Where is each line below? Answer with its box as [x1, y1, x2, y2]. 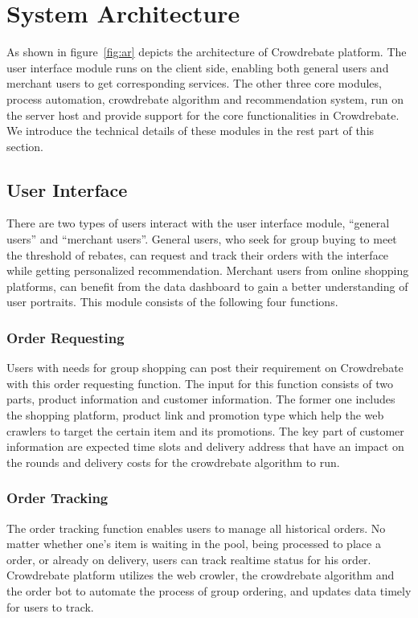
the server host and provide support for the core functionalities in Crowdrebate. [6, 106, 400, 123]
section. [6, 137, 43, 154]
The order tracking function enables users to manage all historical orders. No [6, 519, 386, 536]
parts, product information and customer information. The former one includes [6, 391, 395, 407]
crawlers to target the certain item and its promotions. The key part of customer [6, 422, 404, 439]
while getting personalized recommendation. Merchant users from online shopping [6, 262, 409, 279]
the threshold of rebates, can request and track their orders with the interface [6, 246, 389, 263]
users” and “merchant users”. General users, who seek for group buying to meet [6, 231, 397, 248]
